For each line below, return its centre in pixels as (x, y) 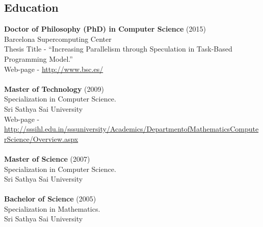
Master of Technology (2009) (54, 89)
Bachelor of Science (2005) (50, 199)
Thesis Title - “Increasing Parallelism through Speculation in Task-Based (118, 49)
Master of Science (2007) (47, 158)
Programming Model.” (38, 58)
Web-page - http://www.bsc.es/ (54, 69)
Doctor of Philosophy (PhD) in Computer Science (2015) (105, 29)
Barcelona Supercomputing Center (58, 39)
